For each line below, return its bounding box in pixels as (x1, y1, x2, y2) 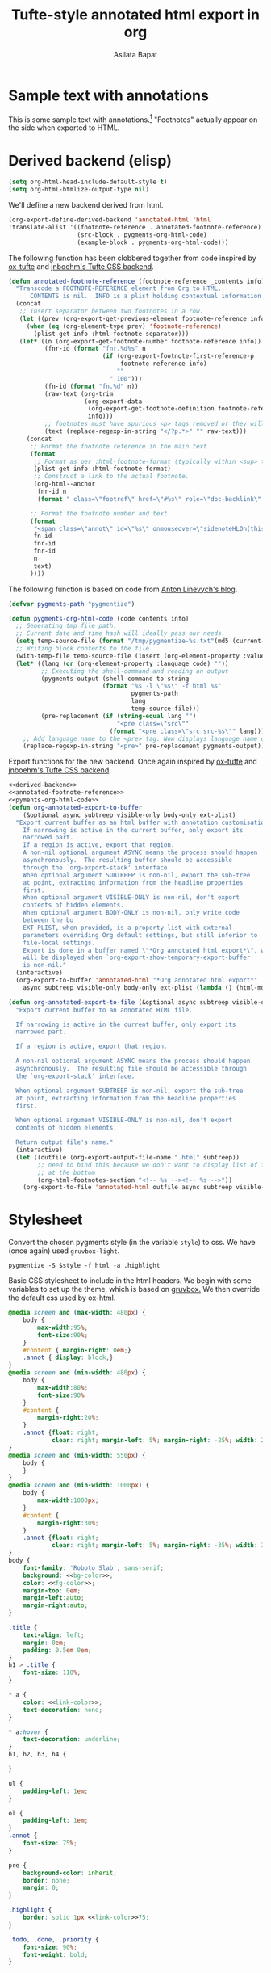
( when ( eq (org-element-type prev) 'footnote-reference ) (26, 322, 222, 330)
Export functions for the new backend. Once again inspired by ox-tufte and (8, 757, 258, 767)
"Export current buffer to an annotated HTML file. (15, 1006, 194, 1014)
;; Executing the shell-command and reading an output (40, 667, 229, 675)
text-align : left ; (23, 1630, 85, 1639)
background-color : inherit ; (23, 1869, 117, 1877)
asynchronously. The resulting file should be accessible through (15, 1065, 248, 1073)
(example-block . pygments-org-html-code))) (77, 238, 229, 246)
